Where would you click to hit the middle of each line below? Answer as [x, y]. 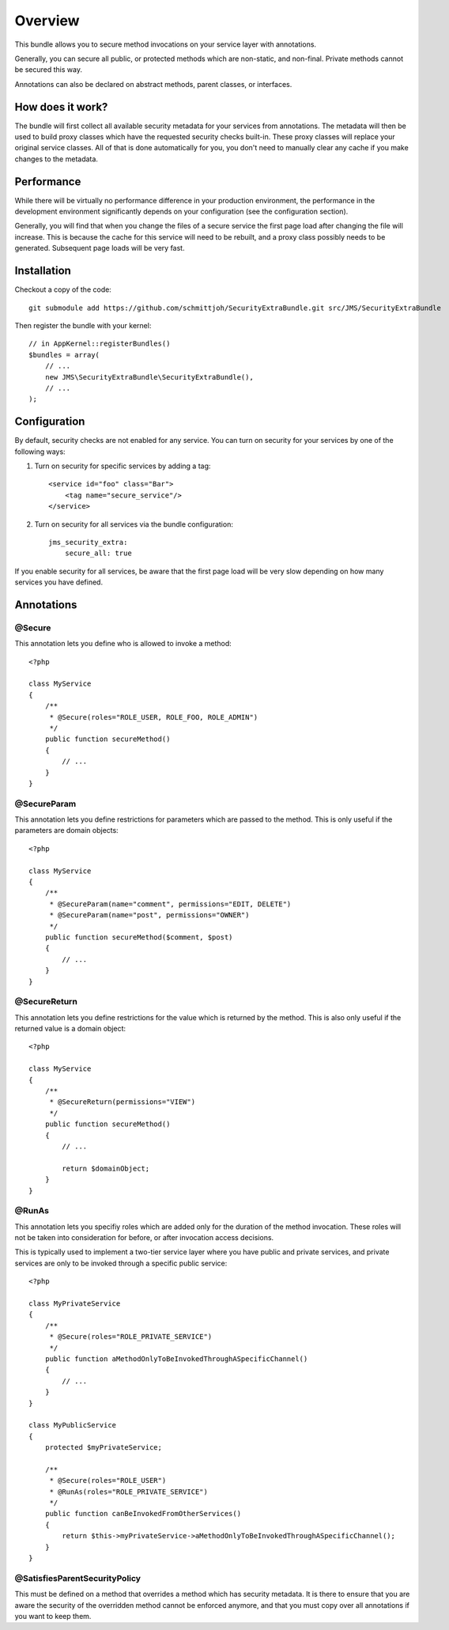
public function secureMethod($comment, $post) [139, 937]
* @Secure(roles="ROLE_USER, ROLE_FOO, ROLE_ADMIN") [154, 717]
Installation [43, 271]
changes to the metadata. [57, 159]
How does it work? [61, 107]
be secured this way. [49, 70]
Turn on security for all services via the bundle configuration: [134, 524]
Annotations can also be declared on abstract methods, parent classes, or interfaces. [153, 84]
